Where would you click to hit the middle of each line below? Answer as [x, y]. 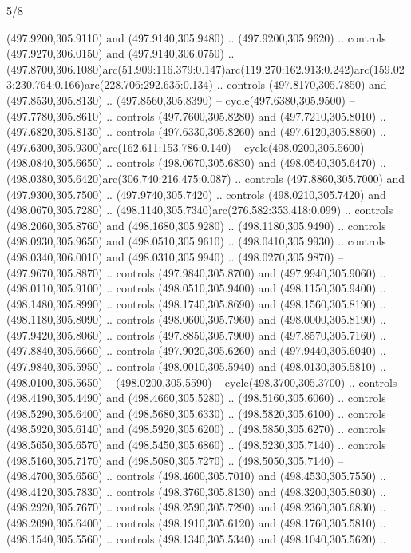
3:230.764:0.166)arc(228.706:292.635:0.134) [110, 84]
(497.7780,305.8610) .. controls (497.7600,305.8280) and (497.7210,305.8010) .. [196, 115]
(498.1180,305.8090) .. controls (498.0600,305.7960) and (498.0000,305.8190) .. [196, 319]
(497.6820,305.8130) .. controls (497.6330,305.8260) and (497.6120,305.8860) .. [196, 131]
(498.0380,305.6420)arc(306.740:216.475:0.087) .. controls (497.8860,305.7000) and [206, 178]
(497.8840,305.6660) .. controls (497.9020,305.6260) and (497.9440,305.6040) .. [196, 350]
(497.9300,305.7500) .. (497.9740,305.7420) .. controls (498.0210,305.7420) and [196, 194]
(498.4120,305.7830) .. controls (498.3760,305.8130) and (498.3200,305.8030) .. [196, 491]
